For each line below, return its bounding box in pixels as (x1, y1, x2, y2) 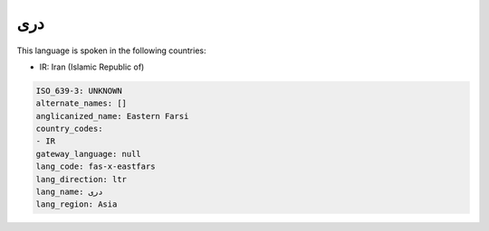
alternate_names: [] (35, 98, 127, 108)
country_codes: (35, 124, 103, 134)
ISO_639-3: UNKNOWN (35, 86, 122, 96)
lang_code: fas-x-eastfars (35, 162, 156, 171)
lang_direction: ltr (35, 174, 127, 184)
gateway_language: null (35, 149, 142, 159)
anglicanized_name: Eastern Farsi (35, 111, 189, 121)
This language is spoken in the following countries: (16, 45, 206, 56)
